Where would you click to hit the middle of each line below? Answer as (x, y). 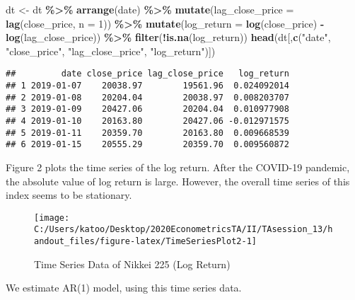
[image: (52, 218)
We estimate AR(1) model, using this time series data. (124, 288)
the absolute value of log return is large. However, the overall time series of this (178, 181)
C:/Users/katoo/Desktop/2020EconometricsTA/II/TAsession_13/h (184, 230)
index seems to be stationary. (69, 195)
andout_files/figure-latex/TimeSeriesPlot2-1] (145, 242)
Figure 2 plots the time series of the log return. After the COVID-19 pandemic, (178, 167)
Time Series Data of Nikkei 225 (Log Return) (132, 264)
